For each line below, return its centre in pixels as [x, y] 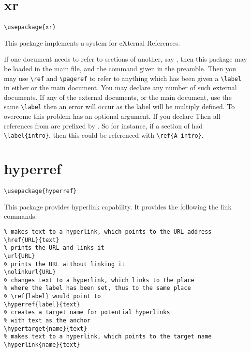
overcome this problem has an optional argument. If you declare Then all [112, 116]
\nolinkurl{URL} [30, 272]
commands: [21, 216]
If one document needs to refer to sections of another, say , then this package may [125, 59]
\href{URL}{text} [32, 240]
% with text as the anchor [47, 321]
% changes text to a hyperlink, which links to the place [99, 280]
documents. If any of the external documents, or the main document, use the [118, 97]
